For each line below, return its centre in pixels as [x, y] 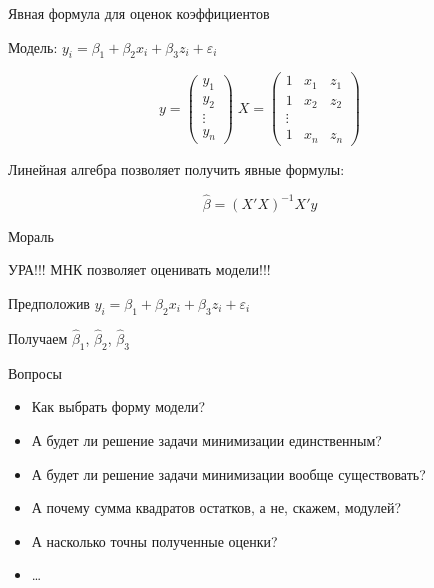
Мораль [31, 235]
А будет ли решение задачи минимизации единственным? [206, 439]
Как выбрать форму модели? [118, 406]
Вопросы [35, 372]
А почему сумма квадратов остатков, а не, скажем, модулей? [216, 507]
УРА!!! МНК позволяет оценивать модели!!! [139, 269]
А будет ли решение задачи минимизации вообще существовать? [228, 473]
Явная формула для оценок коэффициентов [139, 13]
